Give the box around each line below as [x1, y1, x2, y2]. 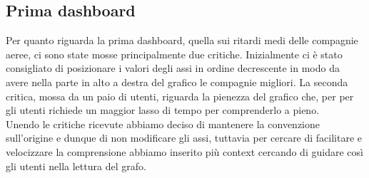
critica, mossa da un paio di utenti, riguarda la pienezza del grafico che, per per [6, 88, 354, 103]
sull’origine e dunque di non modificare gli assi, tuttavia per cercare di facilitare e [6, 130, 363, 145]
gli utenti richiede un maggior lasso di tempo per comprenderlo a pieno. [6, 103, 320, 117]
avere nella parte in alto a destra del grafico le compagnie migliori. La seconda [6, 74, 348, 89]
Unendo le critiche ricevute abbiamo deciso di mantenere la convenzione [6, 116, 320, 131]
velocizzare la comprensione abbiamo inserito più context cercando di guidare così [6, 144, 363, 159]
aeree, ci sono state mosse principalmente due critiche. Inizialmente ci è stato [6, 46, 343, 61]
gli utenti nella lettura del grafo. [6, 158, 146, 173]
